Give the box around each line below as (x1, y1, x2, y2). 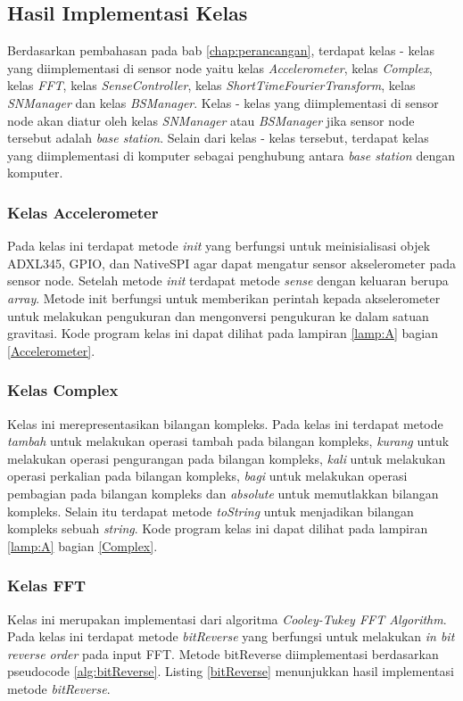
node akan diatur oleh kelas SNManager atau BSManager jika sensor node (7, 111, 415, 129)
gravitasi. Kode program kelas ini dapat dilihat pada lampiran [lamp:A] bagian (7, 324, 439, 342)
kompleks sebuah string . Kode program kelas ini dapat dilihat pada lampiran (7, 519, 428, 538)
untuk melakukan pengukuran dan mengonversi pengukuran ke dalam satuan (7, 306, 429, 325)
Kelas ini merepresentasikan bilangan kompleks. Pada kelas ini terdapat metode (7, 414, 443, 433)
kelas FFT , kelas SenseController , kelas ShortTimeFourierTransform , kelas (7, 76, 416, 95)
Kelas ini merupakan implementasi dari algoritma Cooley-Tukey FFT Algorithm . (7, 609, 447, 628)
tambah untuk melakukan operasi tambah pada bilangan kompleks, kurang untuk (7, 432, 450, 450)
